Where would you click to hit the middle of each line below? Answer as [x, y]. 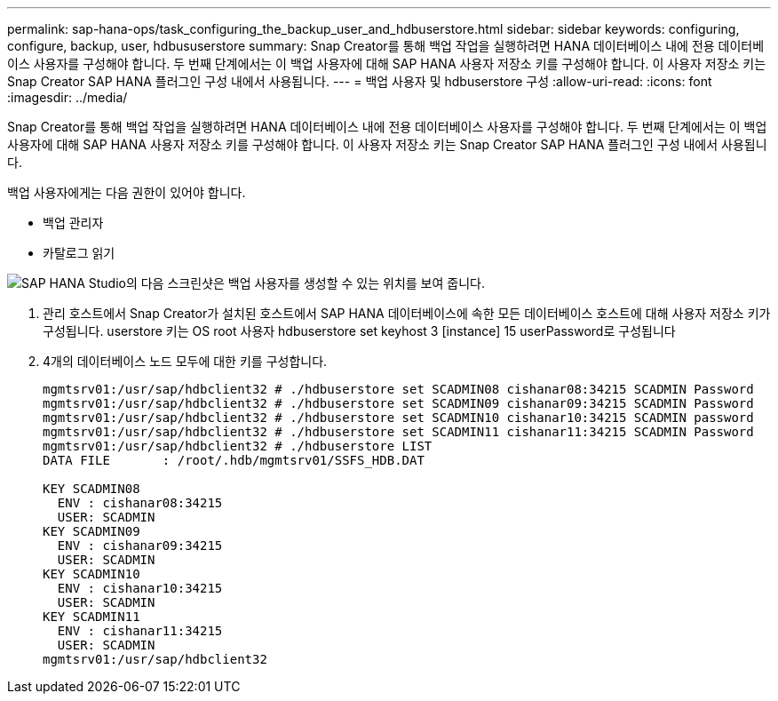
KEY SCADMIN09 [91, 531]
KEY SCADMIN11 [91, 617]
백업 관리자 [73, 223]
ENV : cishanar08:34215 [140, 503]
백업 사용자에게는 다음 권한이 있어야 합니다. [127, 192]
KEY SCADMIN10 [91, 574]
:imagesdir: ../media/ [67, 97]
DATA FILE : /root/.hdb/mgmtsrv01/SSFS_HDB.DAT [234, 460]
